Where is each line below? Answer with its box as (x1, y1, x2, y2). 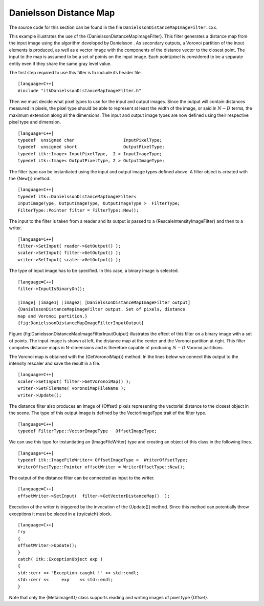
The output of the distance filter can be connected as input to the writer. (9, 475, 155, 481)
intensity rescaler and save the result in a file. (9, 360, 101, 366)
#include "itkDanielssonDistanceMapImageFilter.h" (18, 88, 142, 93)
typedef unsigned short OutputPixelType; (18, 144, 165, 150)
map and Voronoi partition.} (18, 313, 88, 319)
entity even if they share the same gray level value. (9, 61, 112, 66)
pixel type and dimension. (9, 119, 61, 125)
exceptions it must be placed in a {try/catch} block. (9, 511, 112, 517)
